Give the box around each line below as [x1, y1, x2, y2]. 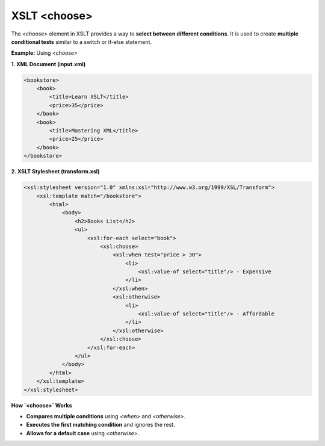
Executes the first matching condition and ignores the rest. [26, 421, 175, 429]
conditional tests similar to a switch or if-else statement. [11, 38, 152, 45]
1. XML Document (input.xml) [11, 60, 86, 67]
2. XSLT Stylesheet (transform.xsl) [11, 168, 100, 175]
